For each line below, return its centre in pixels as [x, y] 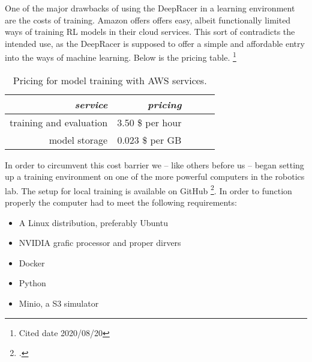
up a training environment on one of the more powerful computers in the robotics [155, 176]
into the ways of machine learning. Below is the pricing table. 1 [121, 57]
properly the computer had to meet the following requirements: [121, 202]
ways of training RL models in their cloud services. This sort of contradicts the [150, 32]
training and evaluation [59, 122]
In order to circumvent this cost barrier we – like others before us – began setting [154, 164]
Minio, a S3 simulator [59, 303]
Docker [32, 262]
